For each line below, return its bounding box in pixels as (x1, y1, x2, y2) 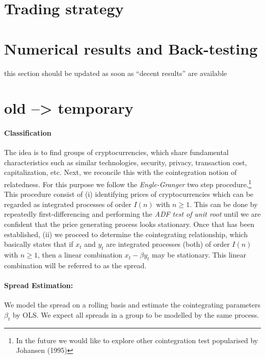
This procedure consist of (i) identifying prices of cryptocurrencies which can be (4, 189, 254, 199)
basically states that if (4, 239, 73, 249)
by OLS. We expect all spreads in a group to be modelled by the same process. (12, 309, 259, 320)
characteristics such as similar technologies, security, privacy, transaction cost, (4, 157, 247, 167)
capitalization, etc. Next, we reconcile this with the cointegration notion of (4, 167, 237, 177)
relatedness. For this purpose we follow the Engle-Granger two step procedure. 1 (4, 177, 252, 189)
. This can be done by (190, 198, 258, 209)
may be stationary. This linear (152, 249, 246, 260)
